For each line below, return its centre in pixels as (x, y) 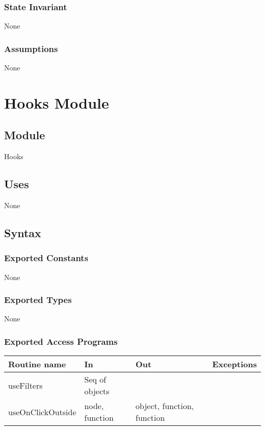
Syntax (23, 232)
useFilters (25, 385)
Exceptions (234, 364)
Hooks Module (57, 102)
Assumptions (31, 48)
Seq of (95, 380)
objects (97, 391)
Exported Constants (46, 258)
